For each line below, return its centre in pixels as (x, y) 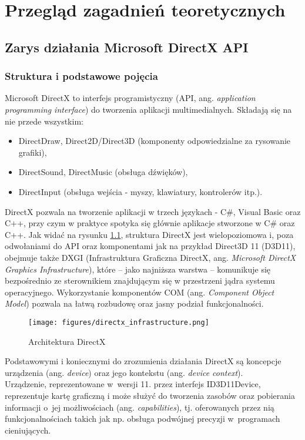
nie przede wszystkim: (44, 121)
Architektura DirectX (67, 341)
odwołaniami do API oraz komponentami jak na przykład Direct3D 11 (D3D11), (150, 246)
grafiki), (33, 152)
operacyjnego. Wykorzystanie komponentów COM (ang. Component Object (140, 292)
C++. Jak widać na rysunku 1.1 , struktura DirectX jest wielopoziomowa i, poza (149, 234)
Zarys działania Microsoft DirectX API (127, 47)
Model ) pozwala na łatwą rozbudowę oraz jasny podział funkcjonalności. (134, 303)
